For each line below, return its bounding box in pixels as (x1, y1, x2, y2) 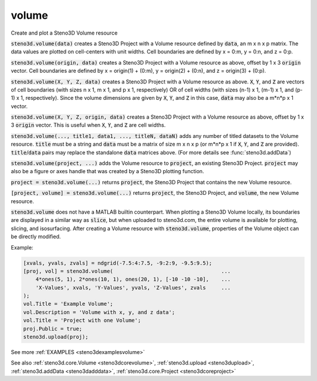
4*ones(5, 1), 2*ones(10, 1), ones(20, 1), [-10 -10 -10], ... (35, 276, 231, 283)
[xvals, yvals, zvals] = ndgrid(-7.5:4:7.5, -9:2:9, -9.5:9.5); (23, 259, 213, 267)
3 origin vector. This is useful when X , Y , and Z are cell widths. (11, 122, 166, 129)
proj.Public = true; (23, 325, 82, 332)
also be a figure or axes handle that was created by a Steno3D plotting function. (11, 168, 204, 175)
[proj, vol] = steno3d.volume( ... (23, 268, 231, 274)
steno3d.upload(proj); (23, 333, 89, 340)
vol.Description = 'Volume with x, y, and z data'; (23, 309, 176, 315)
